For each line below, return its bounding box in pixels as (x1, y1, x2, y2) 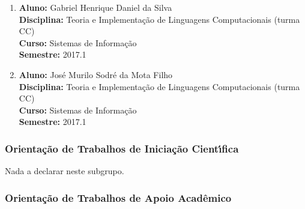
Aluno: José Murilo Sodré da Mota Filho (19, 68, 173, 80)
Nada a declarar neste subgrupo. (5, 165, 124, 177)
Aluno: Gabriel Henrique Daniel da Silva (19, 1, 172, 13)
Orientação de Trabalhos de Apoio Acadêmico (5, 190, 232, 205)
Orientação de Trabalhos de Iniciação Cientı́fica (5, 141, 239, 156)
